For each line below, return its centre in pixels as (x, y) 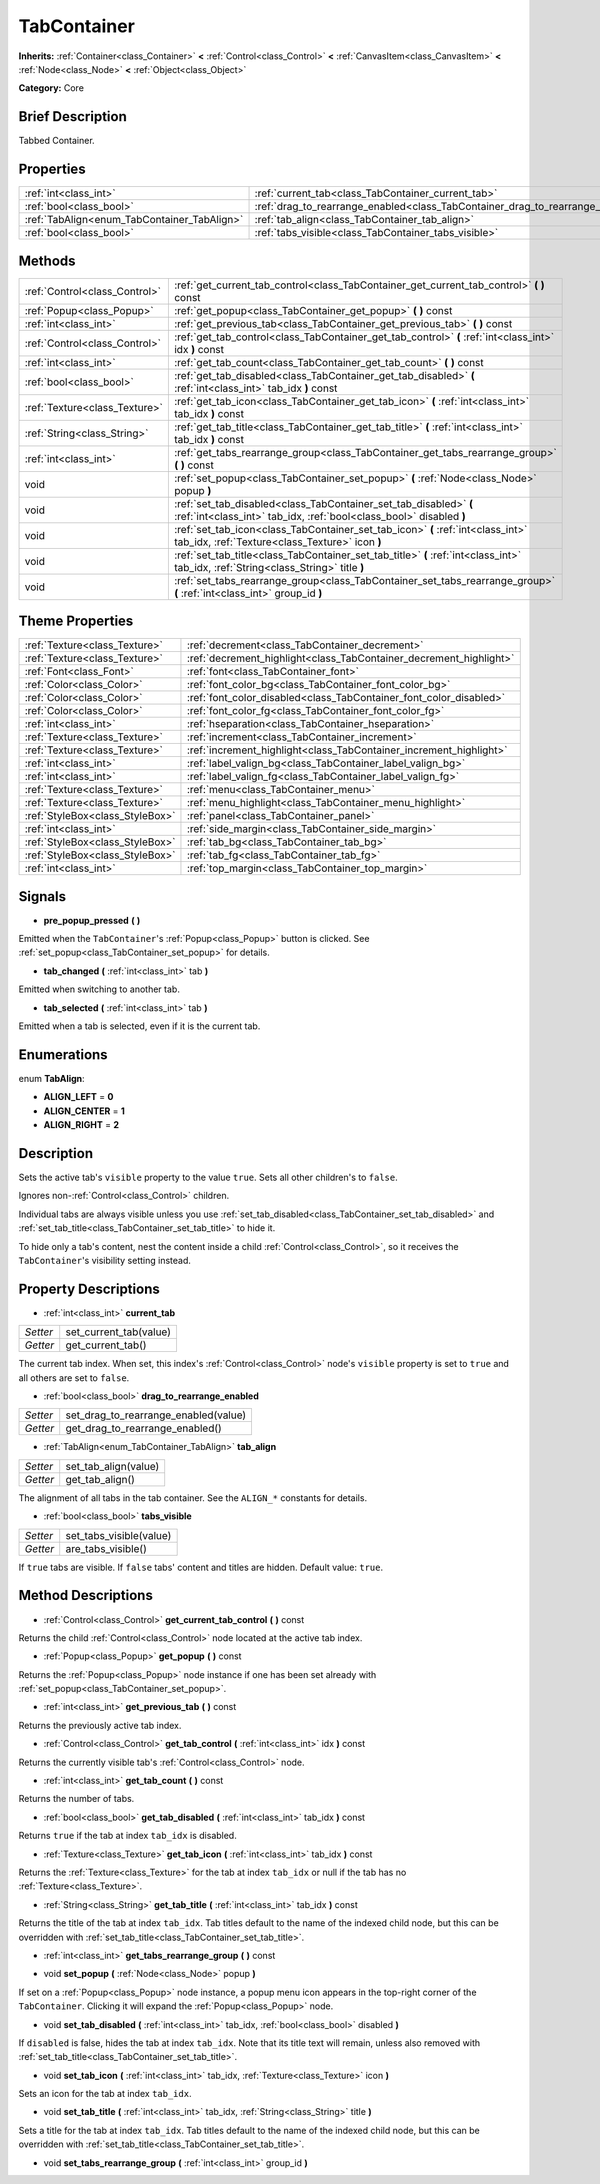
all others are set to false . (74, 1377)
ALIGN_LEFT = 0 (78, 1097)
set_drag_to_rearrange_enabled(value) (156, 1415)
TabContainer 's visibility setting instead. (105, 1260)
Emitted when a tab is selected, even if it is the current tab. (139, 1026)
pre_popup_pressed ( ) (92, 920)
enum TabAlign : (51, 1078)
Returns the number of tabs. (76, 1799)
